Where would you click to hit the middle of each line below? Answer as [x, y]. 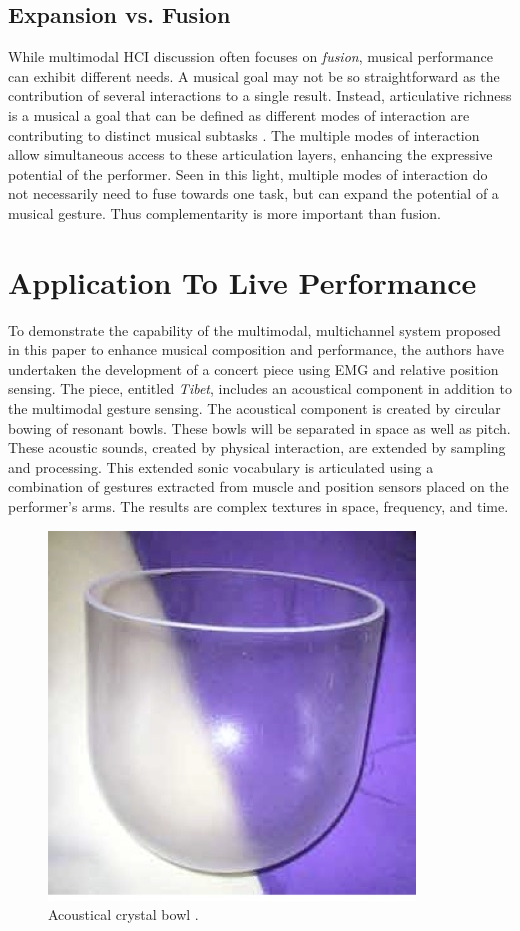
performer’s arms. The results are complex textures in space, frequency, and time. [258, 506]
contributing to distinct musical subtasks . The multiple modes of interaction [244, 134]
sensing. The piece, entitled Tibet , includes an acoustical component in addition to [260, 388]
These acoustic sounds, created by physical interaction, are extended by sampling [257, 447]
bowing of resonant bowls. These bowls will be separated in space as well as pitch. [259, 427]
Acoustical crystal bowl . [123, 914]
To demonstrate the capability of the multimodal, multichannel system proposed [254, 329]
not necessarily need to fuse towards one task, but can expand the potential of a [253, 193]
